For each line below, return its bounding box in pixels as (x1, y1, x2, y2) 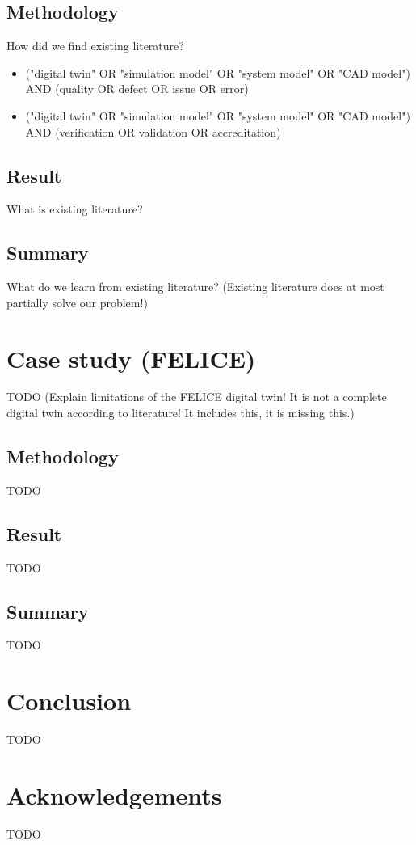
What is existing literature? (6, 201, 143, 218)
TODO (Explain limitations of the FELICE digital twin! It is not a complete (6, 388, 387, 405)
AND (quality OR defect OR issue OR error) (25, 80, 249, 97)
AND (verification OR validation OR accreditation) (25, 123, 281, 140)
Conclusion (6, 684, 132, 717)
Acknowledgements (6, 778, 222, 811)
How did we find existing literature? (6, 37, 184, 54)
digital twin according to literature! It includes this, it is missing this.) (6, 404, 355, 421)
